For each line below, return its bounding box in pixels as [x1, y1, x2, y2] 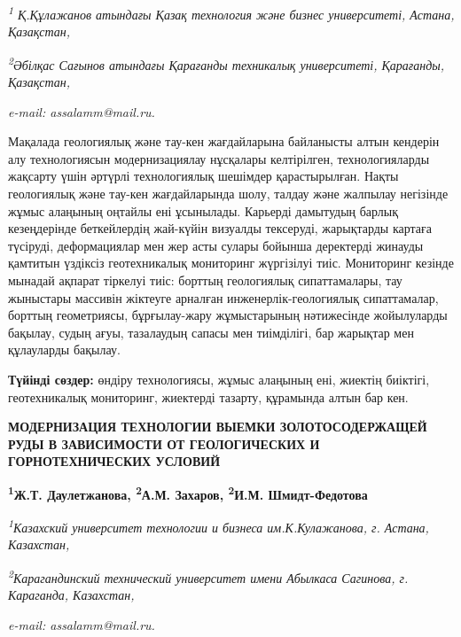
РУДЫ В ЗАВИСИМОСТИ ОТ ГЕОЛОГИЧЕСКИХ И [8, 434, 320, 453]
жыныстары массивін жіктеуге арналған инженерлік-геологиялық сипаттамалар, [8, 288, 439, 307]
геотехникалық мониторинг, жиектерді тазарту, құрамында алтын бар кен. [8, 387, 409, 406]
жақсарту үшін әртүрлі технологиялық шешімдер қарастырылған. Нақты [8, 167, 399, 185]
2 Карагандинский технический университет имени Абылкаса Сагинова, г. [8, 566, 409, 587]
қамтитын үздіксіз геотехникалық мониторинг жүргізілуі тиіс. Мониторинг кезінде [8, 253, 454, 272]
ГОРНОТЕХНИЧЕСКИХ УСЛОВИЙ [8, 452, 221, 470]
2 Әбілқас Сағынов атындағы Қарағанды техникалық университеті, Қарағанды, [8, 52, 445, 74]
